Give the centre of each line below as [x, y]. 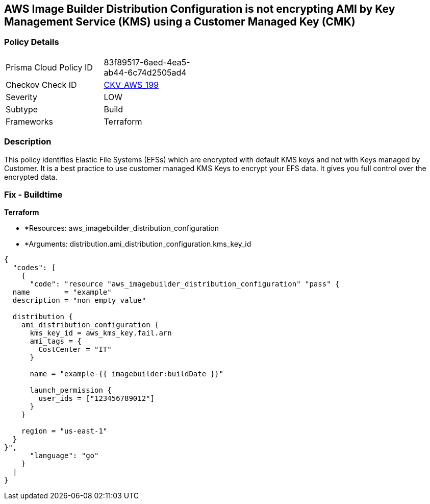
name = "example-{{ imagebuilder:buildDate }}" [127, 374]
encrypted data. [31, 177]
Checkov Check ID [41, 85]
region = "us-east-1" [64, 431]
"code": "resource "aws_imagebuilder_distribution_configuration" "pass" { [185, 284]
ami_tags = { [56, 341]
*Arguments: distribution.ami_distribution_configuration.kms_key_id [138, 244]
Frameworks [29, 121]
